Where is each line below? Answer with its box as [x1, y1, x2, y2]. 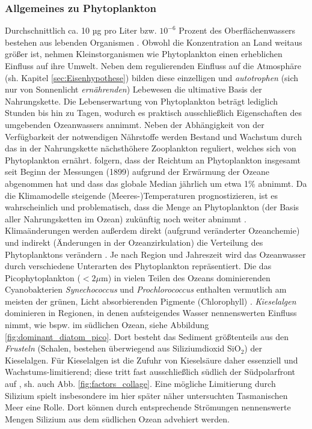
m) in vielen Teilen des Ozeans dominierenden [100, 271, 271, 284]
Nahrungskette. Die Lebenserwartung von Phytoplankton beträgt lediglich [5, 94, 278, 107]
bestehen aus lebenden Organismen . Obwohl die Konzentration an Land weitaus [5, 35, 302, 48]
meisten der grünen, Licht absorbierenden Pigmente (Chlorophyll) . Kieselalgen [5, 294, 296, 307]
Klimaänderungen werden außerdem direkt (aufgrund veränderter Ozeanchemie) [5, 224, 300, 237]
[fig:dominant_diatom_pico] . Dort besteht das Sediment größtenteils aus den [5, 330, 289, 342]
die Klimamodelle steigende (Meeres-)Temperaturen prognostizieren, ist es [5, 189, 278, 201]
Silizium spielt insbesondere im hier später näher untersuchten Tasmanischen [5, 389, 288, 401]
